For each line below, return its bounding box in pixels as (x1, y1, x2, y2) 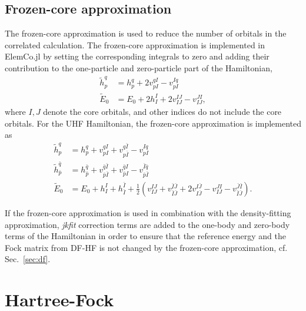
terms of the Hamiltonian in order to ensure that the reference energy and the (5, 230, 286, 242)
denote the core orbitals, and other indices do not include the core (43, 105, 282, 118)
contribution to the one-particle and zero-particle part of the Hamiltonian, (5, 61, 272, 74)
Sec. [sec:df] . (5, 253, 51, 265)
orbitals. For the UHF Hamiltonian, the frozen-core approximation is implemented (5, 117, 301, 129)
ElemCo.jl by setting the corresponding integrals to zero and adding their (5, 50, 270, 62)
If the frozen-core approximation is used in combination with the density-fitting (5, 207, 291, 219)
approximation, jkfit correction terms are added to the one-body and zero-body (5, 218, 290, 230)
